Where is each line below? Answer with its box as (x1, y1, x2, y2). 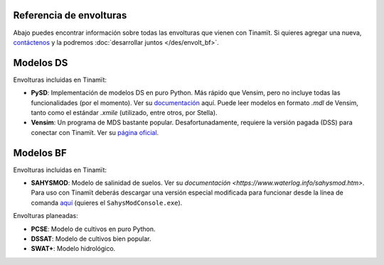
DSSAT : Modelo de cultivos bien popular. (31, 234, 151, 243)
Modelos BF (13, 146, 67, 159)
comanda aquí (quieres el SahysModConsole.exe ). (31, 198, 183, 207)
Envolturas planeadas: (13, 212, 78, 220)
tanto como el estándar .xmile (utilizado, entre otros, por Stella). (31, 108, 218, 117)
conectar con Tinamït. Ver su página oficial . (31, 128, 159, 136)
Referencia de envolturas (13, 9, 127, 21)
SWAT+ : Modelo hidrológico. (31, 244, 116, 253)
